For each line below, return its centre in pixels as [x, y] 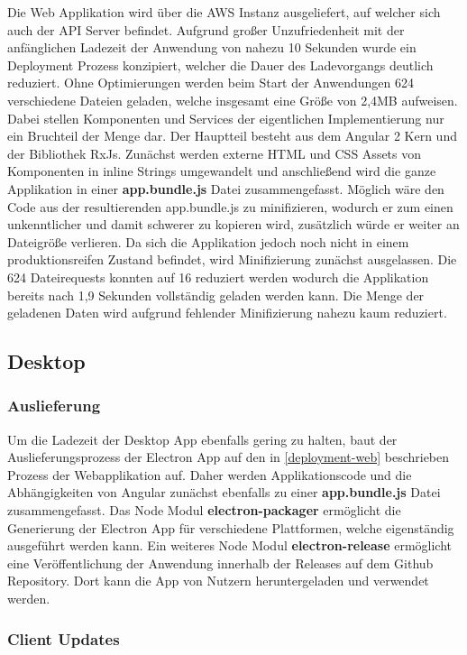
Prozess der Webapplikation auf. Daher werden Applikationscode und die [210, 474]
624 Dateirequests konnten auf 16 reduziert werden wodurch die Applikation [218, 277]
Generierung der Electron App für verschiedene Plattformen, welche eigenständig [231, 527]
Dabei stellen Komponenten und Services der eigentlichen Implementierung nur [226, 118]
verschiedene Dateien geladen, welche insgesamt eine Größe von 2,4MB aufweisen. [233, 100]
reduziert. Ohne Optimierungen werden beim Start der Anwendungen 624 [211, 83]
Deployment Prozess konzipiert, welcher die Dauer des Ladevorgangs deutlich [220, 65]
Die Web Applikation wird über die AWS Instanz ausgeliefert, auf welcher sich [224, 12]
